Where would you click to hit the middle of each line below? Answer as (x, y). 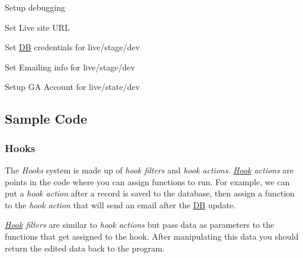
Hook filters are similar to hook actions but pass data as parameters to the (140, 225)
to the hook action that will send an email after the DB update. (120, 204)
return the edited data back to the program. (85, 248)
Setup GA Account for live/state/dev (72, 87)
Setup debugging (35, 7)
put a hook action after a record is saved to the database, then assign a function (150, 193)
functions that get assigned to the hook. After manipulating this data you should (152, 236)
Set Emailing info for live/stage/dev (70, 67)
